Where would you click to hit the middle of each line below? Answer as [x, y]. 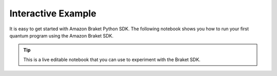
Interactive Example [53, 13]
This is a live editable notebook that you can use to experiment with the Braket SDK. [112, 60]
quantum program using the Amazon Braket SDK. [62, 35]
